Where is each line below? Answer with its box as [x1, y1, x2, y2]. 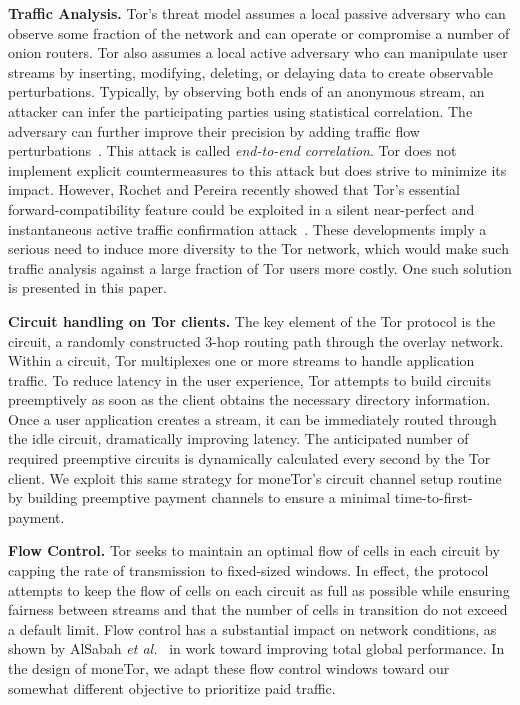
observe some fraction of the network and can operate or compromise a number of [8, 22, 510, 43]
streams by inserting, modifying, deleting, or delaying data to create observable [8, 61, 494, 82]
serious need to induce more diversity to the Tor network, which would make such [8, 238, 509, 259]
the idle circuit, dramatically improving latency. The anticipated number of [8, 428, 469, 449]
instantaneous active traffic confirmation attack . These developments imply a [8, 218, 487, 239]
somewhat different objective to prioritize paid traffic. [8, 677, 336, 698]
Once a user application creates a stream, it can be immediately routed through [8, 408, 497, 429]
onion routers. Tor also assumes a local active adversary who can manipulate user [8, 42, 508, 63]
